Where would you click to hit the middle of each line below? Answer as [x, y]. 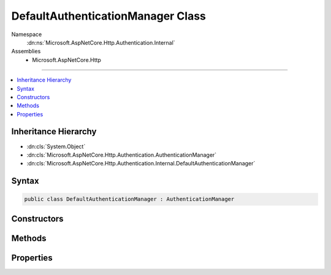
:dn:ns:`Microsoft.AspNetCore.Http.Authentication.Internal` [101, 42]
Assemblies [26, 51]
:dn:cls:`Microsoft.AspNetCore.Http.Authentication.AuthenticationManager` [122, 155]
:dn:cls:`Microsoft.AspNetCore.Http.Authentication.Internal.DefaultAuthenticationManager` [141, 164]
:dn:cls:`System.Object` [56, 146]
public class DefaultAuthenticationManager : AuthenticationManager [129, 199]
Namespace [27, 34]
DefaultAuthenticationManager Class [109, 16]
